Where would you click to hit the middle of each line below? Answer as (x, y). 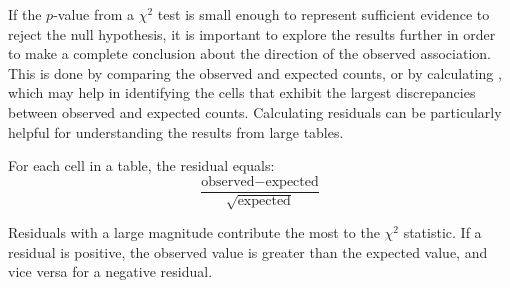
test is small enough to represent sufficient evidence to (323, 14)
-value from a (94, 14)
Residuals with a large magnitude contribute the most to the (194, 232)
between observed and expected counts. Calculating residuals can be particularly (255, 111)
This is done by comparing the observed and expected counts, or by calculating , (255, 72)
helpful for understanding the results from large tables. (176, 131)
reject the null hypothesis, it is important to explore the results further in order (252, 33)
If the (25, 14)
